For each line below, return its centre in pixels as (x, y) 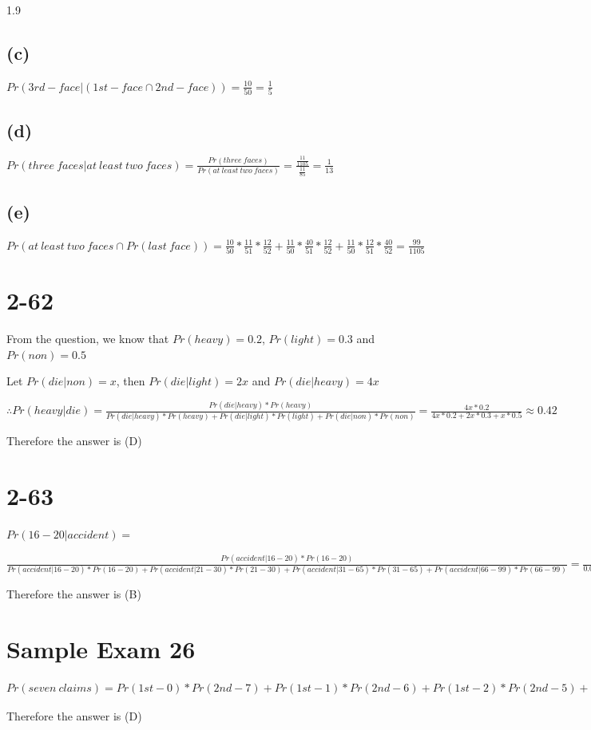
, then (131, 381)
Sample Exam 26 (101, 649)
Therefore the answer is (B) (74, 594)
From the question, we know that (88, 339)
